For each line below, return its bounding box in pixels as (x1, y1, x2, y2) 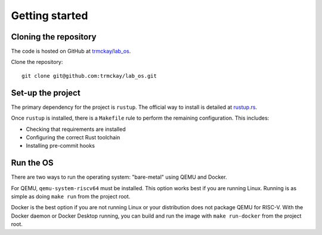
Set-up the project (11, 87, 80, 98)
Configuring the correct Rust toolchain (26, 133, 120, 141)
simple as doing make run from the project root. (11, 193, 131, 200)
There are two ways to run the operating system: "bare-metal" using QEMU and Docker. (11, 173, 227, 181)
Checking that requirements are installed (26, 126, 126, 133)
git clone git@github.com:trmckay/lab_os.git (21, 72, 157, 79)
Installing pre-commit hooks (26, 142, 95, 149)
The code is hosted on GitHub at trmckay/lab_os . (11, 48, 131, 55)
